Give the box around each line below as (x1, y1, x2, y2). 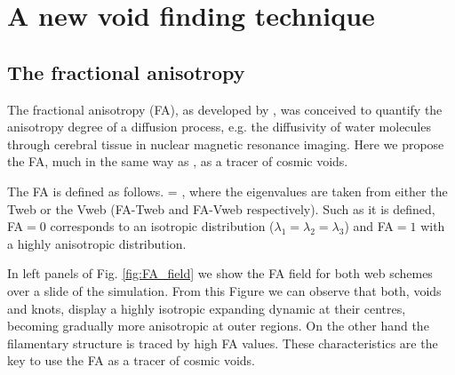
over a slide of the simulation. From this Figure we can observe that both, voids (7, 281, 442, 299)
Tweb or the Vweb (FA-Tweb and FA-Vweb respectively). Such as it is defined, (7, 199, 435, 218)
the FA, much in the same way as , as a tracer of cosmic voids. (7, 152, 348, 171)
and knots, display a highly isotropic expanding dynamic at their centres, (7, 299, 406, 317)
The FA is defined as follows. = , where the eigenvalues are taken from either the (7, 181, 448, 200)
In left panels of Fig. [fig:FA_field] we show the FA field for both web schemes (7, 264, 433, 283)
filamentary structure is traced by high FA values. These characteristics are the (7, 333, 438, 352)
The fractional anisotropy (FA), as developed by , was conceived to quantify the (7, 100, 443, 118)
